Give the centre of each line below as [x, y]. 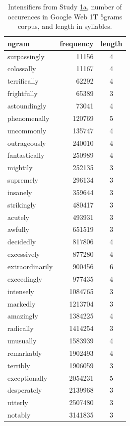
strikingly [22, 204]
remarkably [25, 353]
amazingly [23, 316]
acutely [18, 217]
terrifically [23, 81]
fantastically [26, 155]
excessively [24, 254]
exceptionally [28, 377]
